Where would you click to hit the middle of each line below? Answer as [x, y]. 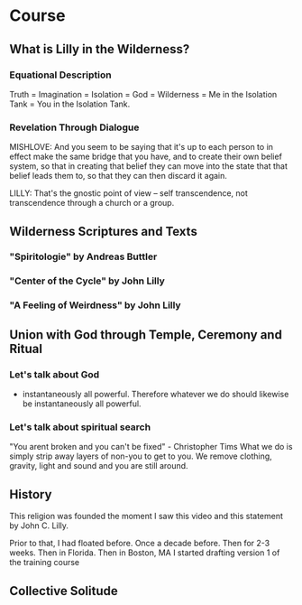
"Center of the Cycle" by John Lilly [87, 281]
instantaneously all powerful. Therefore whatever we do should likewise [156, 395]
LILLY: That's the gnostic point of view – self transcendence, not [128, 193]
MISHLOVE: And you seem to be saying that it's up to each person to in [141, 147]
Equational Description [60, 75]
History [31, 494]
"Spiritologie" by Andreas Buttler [83, 256]
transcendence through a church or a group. [92, 203]
